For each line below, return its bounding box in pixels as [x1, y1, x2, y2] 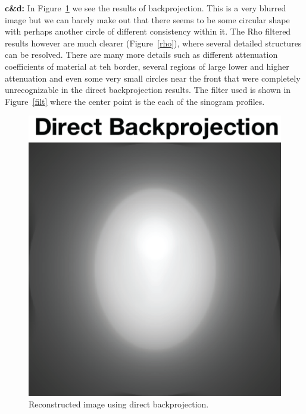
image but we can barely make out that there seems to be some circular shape [5, 13, 290, 26]
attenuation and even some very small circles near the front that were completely [5, 71, 301, 84]
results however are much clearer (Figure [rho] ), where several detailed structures [5, 36, 302, 49]
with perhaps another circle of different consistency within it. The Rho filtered [5, 25, 291, 38]
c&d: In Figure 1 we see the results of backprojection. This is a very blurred [5, 2, 286, 14]
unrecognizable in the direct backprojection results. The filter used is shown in [5, 83, 291, 96]
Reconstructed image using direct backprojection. [29, 398, 209, 410]
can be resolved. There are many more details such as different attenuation [5, 48, 278, 61]
